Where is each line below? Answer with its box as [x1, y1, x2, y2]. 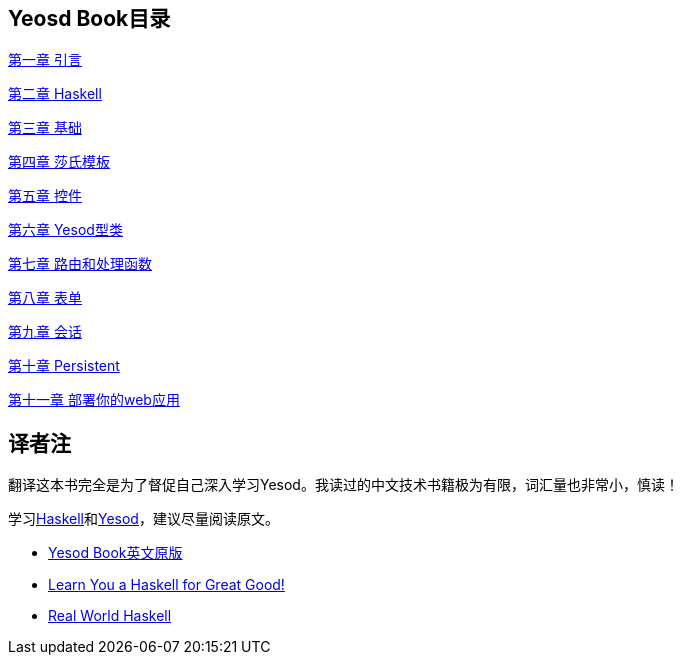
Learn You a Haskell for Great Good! [48, 576, 285, 594]
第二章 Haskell [8, 85, 102, 103]
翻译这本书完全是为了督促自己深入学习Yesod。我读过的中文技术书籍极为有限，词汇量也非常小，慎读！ [8, 476, 679, 494]
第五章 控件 [8, 187, 82, 205]
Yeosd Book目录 [8, 6, 171, 31]
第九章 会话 [8, 323, 82, 341]
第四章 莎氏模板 [8, 153, 110, 171]
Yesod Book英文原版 [48, 544, 183, 562]
